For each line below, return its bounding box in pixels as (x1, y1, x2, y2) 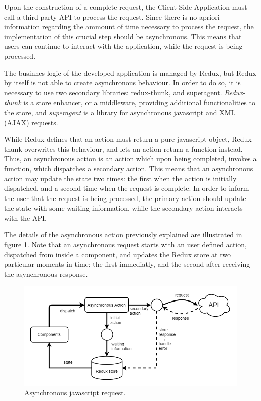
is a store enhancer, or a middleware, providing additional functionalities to (23, 97, 255, 108)
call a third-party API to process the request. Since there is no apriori (4, 11, 220, 22)
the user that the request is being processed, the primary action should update (4, 192, 246, 203)
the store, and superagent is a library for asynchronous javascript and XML (4, 107, 236, 117)
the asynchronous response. (4, 268, 88, 279)
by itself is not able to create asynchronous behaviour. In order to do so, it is (4, 77, 241, 88)
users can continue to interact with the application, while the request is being (4, 41, 243, 51)
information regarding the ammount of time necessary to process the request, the (4, 21, 254, 32)
